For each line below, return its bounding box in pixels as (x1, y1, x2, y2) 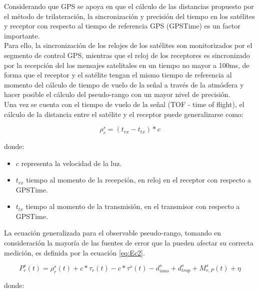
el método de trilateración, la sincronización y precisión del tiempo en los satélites (4, 10, 255, 21)
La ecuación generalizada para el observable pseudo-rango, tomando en (4, 227, 221, 238)
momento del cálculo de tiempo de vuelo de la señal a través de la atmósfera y (4, 79, 244, 89)
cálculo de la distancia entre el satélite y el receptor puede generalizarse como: (4, 108, 243, 119)
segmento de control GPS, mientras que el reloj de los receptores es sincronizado (4, 49, 250, 60)
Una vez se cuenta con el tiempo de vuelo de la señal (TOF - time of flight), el (4, 98, 244, 109)
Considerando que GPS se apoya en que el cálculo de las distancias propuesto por (4, 1, 254, 11)
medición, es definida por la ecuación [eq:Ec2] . (4, 247, 145, 257)
